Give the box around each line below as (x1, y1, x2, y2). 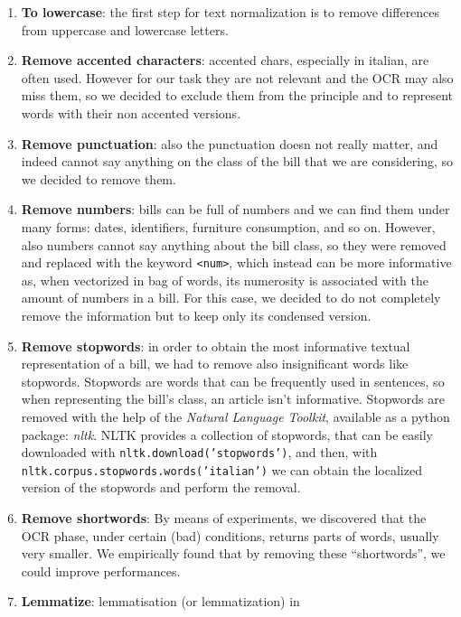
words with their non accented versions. (21, 103, 241, 122)
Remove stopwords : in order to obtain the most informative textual (21, 336, 410, 355)
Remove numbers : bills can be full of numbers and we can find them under (21, 200, 450, 219)
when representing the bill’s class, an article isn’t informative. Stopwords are (21, 389, 445, 408)
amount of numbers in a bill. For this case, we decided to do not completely (21, 288, 441, 307)
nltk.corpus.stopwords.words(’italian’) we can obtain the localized (21, 460, 422, 479)
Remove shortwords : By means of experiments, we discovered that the (21, 509, 427, 528)
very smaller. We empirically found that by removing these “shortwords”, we (21, 544, 446, 563)
